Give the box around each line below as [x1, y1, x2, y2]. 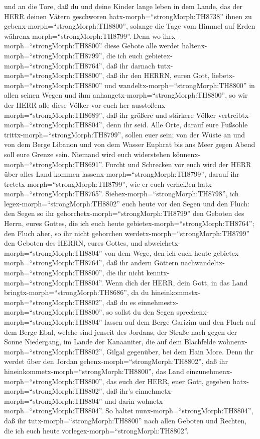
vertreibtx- [218, 109, 251, 120]
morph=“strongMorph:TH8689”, [4, 109, 104, 120]
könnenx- [172, 149, 201, 159]
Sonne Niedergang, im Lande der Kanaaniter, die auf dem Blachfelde [4, 336, 216, 347]
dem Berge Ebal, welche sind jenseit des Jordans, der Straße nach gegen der [4, 326, 237, 337]
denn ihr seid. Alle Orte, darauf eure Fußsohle [106, 119, 248, 130]
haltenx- [182, 40, 207, 51]
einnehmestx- [138, 297, 179, 307]
